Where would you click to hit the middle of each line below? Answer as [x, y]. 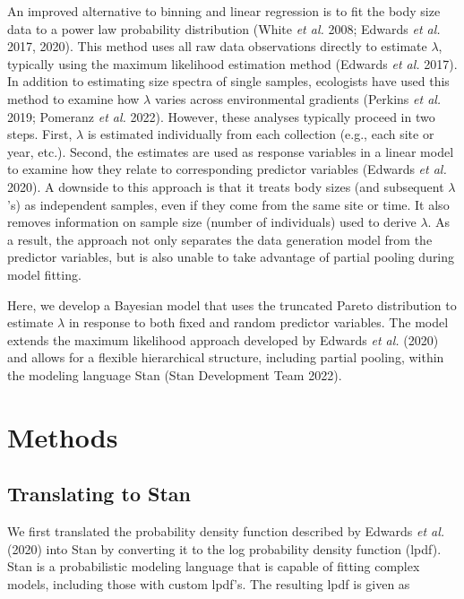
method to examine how [73, 98]
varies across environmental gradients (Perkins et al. [298, 98]
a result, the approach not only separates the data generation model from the [220, 239]
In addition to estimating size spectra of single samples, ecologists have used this [228, 81]
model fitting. [44, 274]
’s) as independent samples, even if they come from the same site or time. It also [228, 204]
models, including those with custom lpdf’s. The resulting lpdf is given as [209, 583]
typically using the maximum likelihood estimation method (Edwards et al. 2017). [232, 63]
